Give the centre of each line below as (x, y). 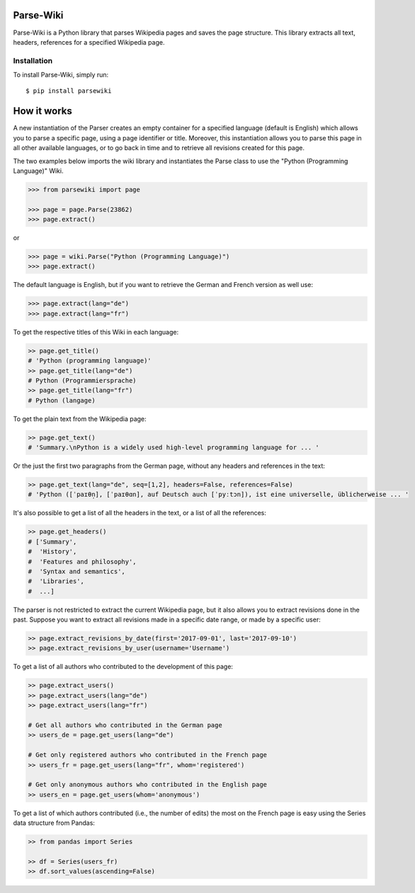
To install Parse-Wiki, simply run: (61, 75)
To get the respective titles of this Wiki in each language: (96, 332)
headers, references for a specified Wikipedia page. (89, 42)
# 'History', (52, 552)
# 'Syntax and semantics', (76, 571)
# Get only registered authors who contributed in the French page (148, 755)
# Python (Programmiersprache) (83, 380)
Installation (33, 60)
